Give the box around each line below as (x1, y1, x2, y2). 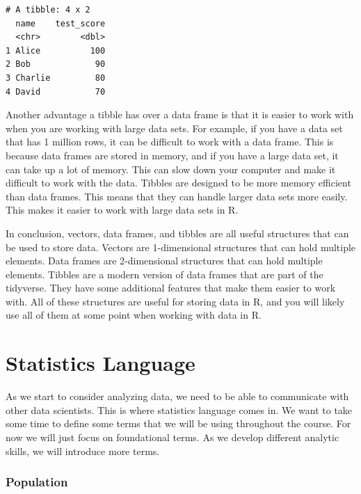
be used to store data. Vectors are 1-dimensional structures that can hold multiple (6, 239, 356, 254)
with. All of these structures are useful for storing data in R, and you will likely (6, 294, 345, 308)
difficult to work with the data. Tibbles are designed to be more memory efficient (6, 175, 351, 190)
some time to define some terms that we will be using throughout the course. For (6, 416, 351, 431)
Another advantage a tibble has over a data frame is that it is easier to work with (6, 107, 354, 122)
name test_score (15, 18, 106, 29)
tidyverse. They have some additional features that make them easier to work (6, 280, 336, 295)
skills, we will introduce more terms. (6, 443, 160, 458)
